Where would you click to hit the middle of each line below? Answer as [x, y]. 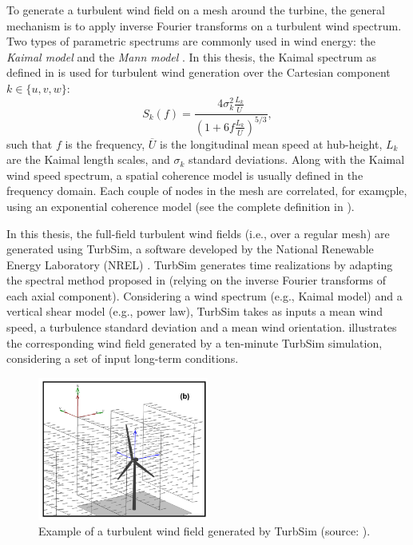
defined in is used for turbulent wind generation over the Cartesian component [199, 72]
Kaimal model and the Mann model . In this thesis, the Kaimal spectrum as [192, 56]
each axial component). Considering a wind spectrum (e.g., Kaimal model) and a [205, 295]
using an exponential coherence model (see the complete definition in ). [181, 206]
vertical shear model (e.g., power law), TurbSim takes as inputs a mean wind [195, 311]
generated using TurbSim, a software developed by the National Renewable [190, 249]
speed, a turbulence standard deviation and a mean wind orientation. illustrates [202, 327]
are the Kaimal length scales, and [88, 159]
